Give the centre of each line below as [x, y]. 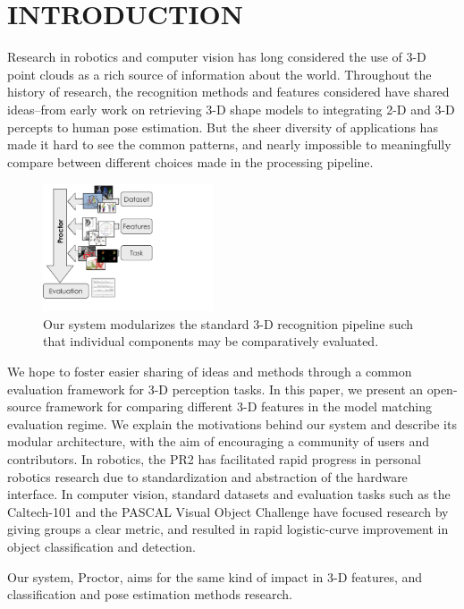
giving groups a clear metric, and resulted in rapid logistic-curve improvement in [228, 529]
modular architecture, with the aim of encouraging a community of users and [219, 441]
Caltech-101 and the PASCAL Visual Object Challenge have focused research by [228, 511]
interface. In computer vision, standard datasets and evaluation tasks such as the [229, 494]
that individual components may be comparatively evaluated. [211, 341]
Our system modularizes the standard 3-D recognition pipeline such [228, 323]
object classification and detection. [101, 546]
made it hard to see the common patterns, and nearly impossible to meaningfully [229, 144]
